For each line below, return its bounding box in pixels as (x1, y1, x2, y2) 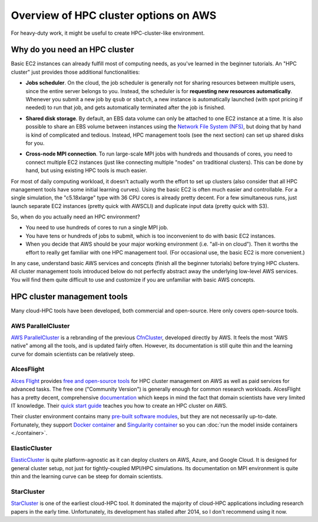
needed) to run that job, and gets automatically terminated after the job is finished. (25, 104, 226, 111)
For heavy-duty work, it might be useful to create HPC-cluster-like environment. (11, 29, 205, 37)
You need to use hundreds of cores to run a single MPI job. (25, 224, 168, 231)
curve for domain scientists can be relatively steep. (11, 351, 135, 358)
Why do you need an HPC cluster (11, 45, 135, 55)
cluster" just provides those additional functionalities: (11, 68, 140, 75)
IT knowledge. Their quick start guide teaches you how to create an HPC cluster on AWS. (11, 402, 228, 409)
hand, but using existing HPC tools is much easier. (25, 167, 147, 174)
